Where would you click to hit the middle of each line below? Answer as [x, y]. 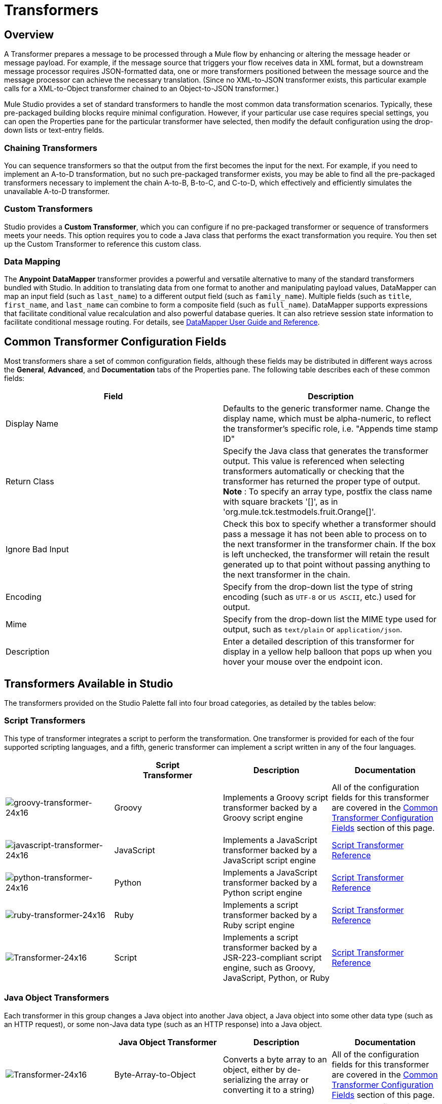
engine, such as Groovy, [269, 967]
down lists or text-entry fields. [54, 130]
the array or [286, 1079]
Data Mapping [32, 262]
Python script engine [263, 892]
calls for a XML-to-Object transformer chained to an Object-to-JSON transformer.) [142, 89]
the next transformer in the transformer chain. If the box [329, 544]
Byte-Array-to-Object [155, 1074]
